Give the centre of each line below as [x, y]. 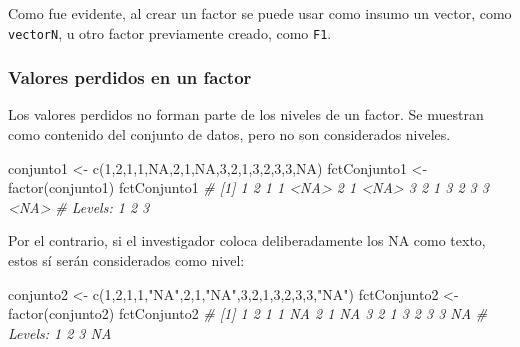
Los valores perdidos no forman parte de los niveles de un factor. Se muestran [246, 114]
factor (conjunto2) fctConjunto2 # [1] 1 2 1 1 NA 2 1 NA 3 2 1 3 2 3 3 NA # [248, 313]
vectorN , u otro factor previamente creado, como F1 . [170, 32]
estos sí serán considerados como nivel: [126, 260]
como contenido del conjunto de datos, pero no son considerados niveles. [229, 134]
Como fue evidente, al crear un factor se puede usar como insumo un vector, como [260, 13]
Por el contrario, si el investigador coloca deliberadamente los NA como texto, [247, 240]
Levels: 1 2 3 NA [60, 332]
